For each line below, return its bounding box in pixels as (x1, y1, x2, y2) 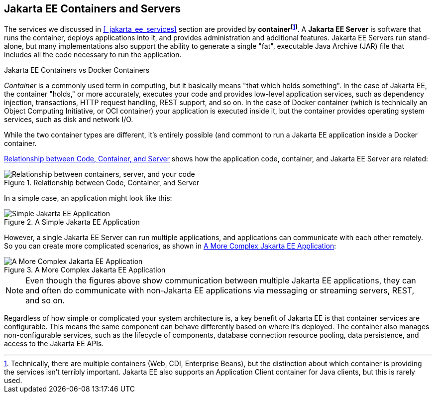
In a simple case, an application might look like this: (4, 194, 172, 203)
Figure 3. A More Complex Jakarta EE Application (4, 265, 166, 274)
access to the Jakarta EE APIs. (4, 339, 104, 348)
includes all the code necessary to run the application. (4, 50, 182, 59)
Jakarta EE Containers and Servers (4, 2, 181, 15)
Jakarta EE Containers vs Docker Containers (4, 66, 150, 75)
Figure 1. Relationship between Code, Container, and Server (4, 178, 200, 187)
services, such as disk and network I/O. (4, 115, 133, 124)
